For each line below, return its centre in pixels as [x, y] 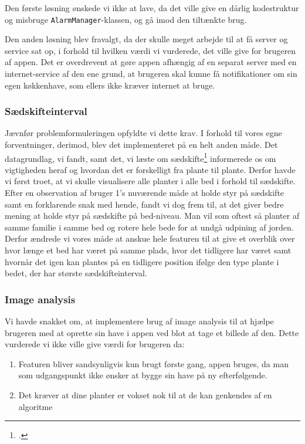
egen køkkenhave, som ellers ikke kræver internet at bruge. [110, 85]
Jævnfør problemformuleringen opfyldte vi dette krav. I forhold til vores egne [143, 133]
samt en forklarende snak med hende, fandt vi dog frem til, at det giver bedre [144, 204]
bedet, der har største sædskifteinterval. [76, 273]
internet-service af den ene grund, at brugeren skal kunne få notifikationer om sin [151, 74]
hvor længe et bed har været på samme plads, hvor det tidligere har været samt [148, 250]
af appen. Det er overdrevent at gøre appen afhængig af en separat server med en [151, 62]
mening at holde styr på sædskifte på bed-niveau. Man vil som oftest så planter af [152, 216]
